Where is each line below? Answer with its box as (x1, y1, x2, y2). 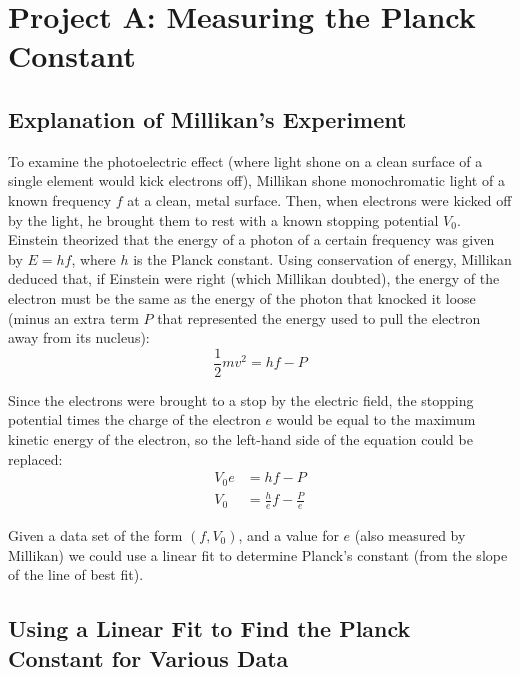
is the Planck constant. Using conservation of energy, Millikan (133, 248, 512, 269)
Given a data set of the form (8, 525, 183, 545)
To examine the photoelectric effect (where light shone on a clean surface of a (8, 150, 483, 171)
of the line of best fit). (8, 564, 144, 585)
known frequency (8, 189, 112, 210)
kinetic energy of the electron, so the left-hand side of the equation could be (8, 428, 473, 449)
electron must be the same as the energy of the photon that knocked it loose (8, 287, 476, 308)
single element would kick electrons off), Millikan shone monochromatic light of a (8, 170, 505, 191)
